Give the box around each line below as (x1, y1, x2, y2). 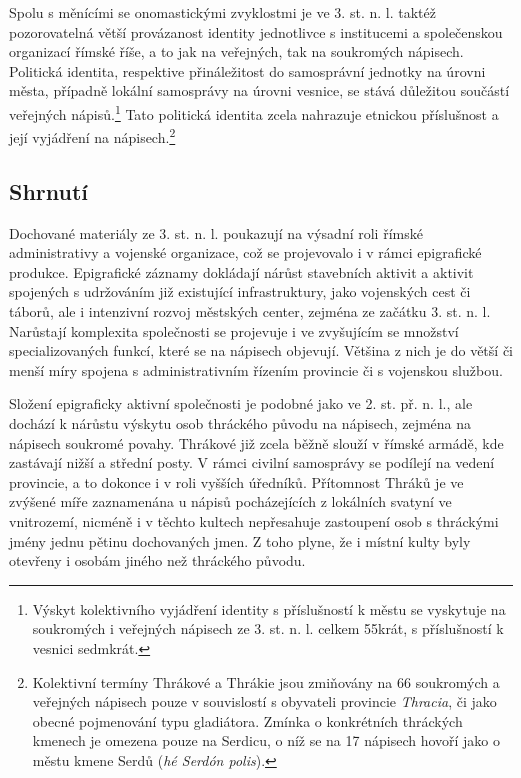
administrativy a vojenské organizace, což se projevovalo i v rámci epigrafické (9, 242, 482, 263)
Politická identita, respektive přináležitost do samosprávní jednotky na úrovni (9, 60, 486, 81)
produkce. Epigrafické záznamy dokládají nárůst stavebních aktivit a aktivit (9, 261, 474, 282)
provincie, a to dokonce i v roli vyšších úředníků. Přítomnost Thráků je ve (9, 471, 464, 492)
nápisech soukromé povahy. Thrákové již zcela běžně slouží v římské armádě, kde (9, 432, 504, 453)
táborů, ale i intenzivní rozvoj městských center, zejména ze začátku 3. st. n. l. (9, 301, 491, 322)
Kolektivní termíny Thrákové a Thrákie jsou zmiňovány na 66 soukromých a (32, 671, 500, 692)
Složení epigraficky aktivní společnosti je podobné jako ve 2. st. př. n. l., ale (9, 393, 473, 414)
